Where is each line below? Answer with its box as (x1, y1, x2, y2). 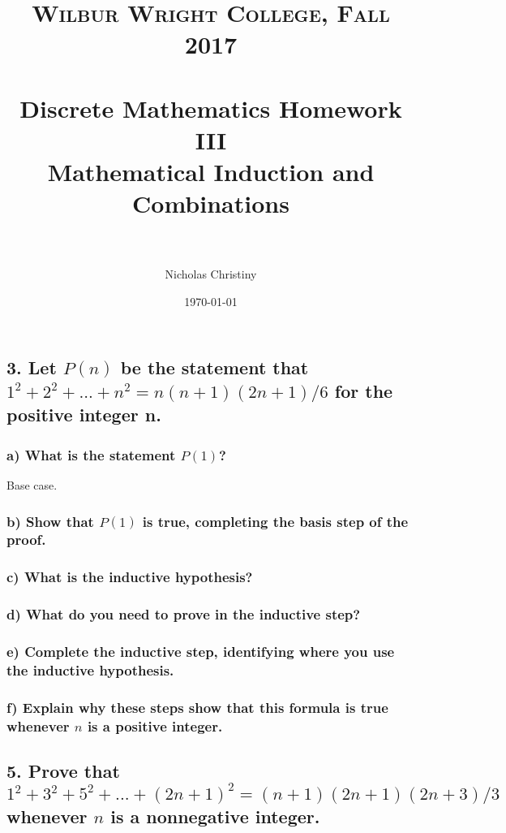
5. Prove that (6, 757, 120, 783)
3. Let (6, 354, 57, 379)
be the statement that (120, 354, 309, 379)
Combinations (132, 187, 289, 220)
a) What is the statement (6, 444, 176, 464)
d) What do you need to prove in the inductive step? (6, 604, 361, 624)
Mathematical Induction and (47, 155, 375, 188)
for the (334, 378, 393, 404)
